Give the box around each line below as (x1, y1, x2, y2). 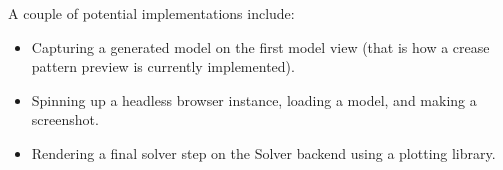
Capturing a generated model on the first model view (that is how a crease (31, 36, 490, 57)
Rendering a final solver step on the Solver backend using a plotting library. (31, 142, 496, 163)
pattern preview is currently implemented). (31, 56, 295, 77)
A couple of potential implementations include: (8, 3, 295, 23)
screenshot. (31, 109, 99, 130)
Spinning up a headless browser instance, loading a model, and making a (31, 89, 477, 110)
